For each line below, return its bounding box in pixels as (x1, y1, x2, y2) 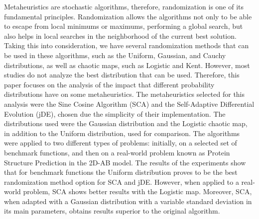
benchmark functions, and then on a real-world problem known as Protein (4, 147, 230, 157)
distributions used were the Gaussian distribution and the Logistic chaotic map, (4, 118, 248, 129)
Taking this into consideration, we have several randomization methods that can (4, 40, 249, 51)
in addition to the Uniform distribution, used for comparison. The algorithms (4, 128, 240, 138)
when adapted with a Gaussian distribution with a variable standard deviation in (4, 196, 252, 206)
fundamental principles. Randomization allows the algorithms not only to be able (4, 11, 252, 21)
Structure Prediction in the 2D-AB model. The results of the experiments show (4, 157, 246, 167)
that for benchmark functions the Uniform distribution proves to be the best (4, 167, 238, 177)
